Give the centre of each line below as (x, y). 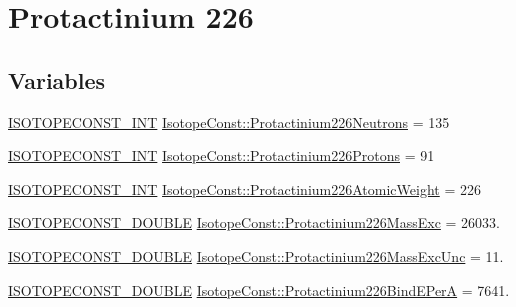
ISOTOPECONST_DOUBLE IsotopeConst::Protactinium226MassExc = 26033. (254, 222)
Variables (57, 79)
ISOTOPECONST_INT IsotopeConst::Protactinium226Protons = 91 (221, 155)
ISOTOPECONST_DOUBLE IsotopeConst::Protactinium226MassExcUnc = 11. (256, 255)
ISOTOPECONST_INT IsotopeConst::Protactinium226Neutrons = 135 (229, 121)
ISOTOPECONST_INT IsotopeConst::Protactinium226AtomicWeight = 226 (244, 188)
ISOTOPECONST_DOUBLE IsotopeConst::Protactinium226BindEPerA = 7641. (259, 289)
